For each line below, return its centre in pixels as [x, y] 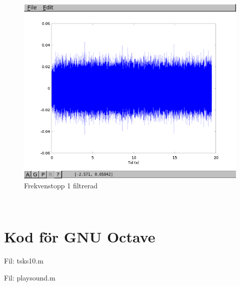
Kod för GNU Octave [80, 237]
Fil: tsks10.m [24, 261]
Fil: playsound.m [30, 277]
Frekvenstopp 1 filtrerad [61, 185]
